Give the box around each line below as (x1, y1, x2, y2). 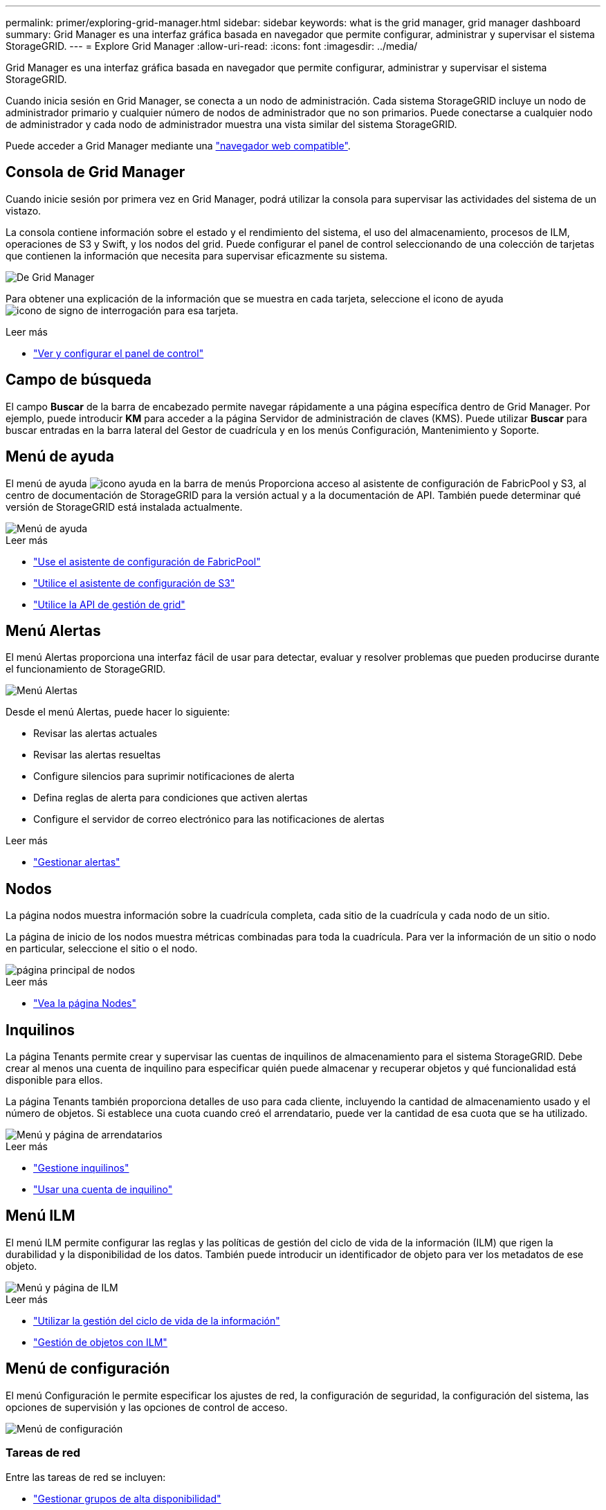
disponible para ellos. (6, 1074, 103, 1086)
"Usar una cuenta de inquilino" (33, 1183, 173, 1196)
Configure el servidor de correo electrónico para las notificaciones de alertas (33, 813, 385, 826)
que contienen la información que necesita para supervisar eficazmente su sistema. (6, 249, 388, 262)
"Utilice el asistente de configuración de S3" (33, 576, 235, 589)
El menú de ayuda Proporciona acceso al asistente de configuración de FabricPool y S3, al (6, 477, 587, 489)
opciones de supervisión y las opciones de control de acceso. (6, 1401, 288, 1413)
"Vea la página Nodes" (33, 997, 136, 1010)
